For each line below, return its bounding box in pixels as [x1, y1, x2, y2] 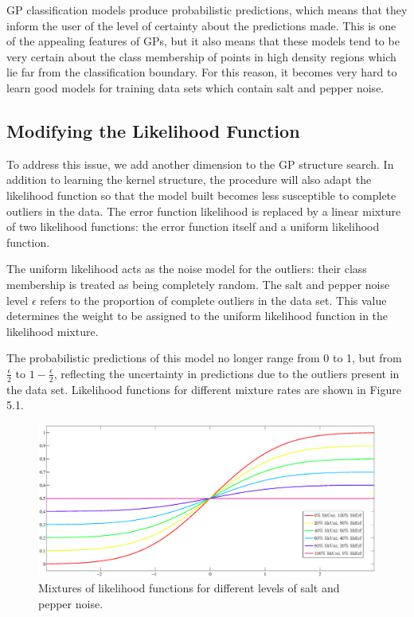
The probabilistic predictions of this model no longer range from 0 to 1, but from [6, 350, 402, 366]
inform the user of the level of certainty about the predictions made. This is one [6, 17, 396, 33]
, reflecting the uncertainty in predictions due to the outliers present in [53, 365, 400, 381]
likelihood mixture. [6, 322, 99, 339]
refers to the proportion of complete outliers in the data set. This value [40, 291, 387, 308]
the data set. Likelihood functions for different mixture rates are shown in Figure [6, 381, 402, 397]
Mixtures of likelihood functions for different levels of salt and [38, 580, 340, 596]
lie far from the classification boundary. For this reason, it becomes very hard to [6, 64, 397, 80]
